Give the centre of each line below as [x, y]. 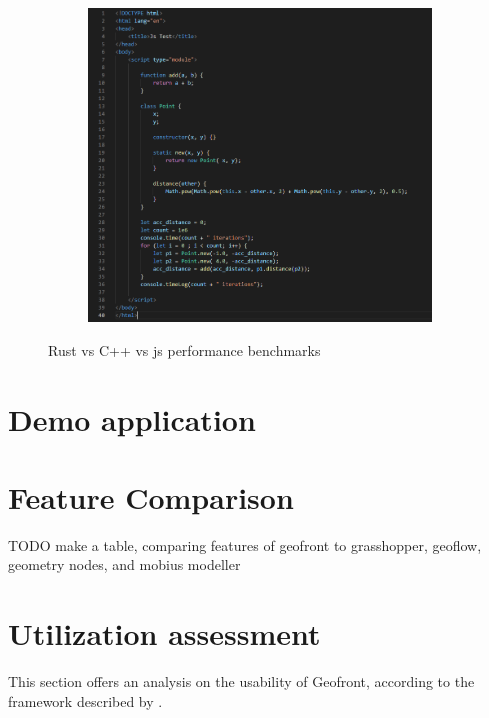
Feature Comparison [151, 496]
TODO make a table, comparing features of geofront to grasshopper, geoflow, [245, 544]
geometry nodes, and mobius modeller [124, 564]
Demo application [132, 418]
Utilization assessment [164, 633]
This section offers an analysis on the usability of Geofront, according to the [241, 681]
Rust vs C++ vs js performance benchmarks [184, 349]
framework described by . [85, 700]
